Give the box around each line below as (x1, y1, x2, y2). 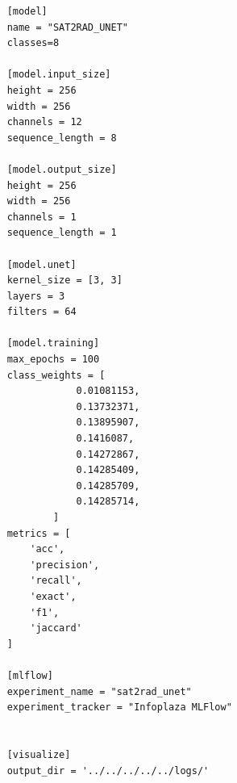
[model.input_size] (6, 69, 111, 81)
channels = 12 (6, 116, 82, 128)
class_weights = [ (6, 369, 106, 381)
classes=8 (6, 37, 60, 49)
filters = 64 (6, 306, 77, 318)
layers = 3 (6, 290, 65, 302)
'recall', (30, 575, 82, 587)
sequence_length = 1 (6, 227, 117, 239)
